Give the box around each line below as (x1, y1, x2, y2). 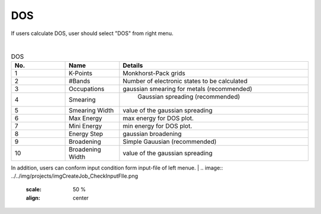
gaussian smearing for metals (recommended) (122, 84, 253, 93)
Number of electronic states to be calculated (122, 77, 248, 85)
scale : (26, 186, 42, 193)
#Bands (68, 77, 90, 85)
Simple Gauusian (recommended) (122, 137, 217, 146)
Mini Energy (68, 122, 102, 130)
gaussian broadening (122, 130, 182, 138)
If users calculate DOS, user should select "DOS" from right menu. (11, 30, 174, 37)
